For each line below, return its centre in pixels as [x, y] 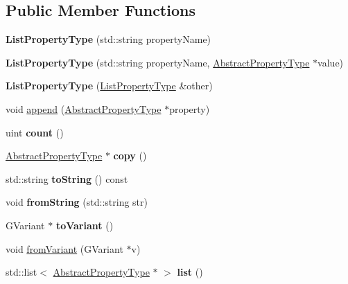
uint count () [35, 132]
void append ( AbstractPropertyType [84, 108]
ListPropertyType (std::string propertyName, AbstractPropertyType [158, 62]
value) [331, 62]
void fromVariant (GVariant [64, 248]
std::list [21, 272]
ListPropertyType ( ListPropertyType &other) [109, 86]
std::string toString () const [67, 178]
